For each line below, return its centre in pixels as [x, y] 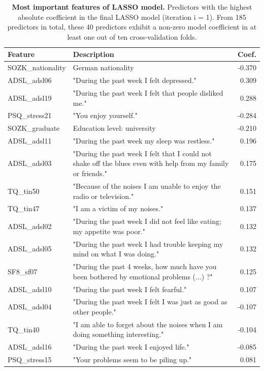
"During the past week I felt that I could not [142, 153]
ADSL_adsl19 [30, 97]
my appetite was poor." [109, 231]
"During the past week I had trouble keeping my [148, 244]
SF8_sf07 [23, 271]
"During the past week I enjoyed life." [131, 347]
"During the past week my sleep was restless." [144, 141]
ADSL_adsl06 [30, 80]
